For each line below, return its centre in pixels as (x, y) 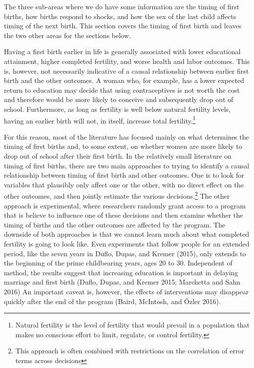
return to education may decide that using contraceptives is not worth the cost (122, 90)
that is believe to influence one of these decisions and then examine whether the (124, 215)
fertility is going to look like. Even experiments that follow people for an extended (127, 243)
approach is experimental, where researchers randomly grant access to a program (125, 205)
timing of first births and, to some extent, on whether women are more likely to (123, 146)
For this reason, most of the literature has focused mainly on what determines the (127, 136)
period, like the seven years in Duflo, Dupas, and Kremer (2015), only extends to (125, 253)
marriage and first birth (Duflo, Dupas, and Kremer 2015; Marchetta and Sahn (122, 282)
